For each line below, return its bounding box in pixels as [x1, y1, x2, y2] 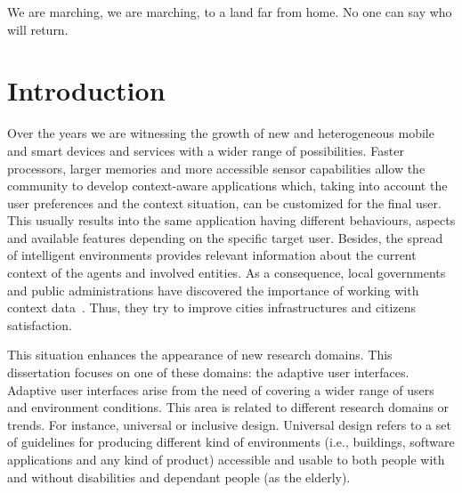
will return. [7, 20, 69, 38]
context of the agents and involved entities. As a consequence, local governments [7, 263, 446, 282]
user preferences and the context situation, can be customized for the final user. [7, 193, 442, 212]
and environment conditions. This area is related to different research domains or [7, 398, 450, 416]
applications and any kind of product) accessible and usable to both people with [7, 450, 445, 468]
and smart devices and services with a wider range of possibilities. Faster [7, 141, 404, 159]
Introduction [7, 72, 166, 109]
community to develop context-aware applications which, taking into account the [7, 176, 448, 195]
